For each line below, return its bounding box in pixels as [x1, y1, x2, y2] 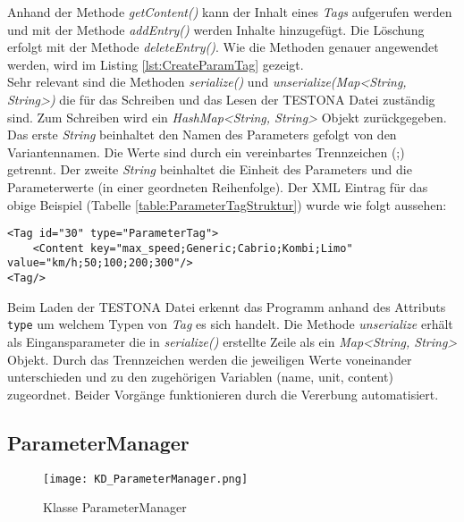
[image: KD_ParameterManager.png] [43, 472, 249, 485]
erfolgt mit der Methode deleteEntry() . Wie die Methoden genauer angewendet [7, 38, 439, 56]
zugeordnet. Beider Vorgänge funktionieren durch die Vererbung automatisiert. [7, 384, 439, 403]
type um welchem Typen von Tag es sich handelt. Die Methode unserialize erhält [7, 315, 453, 333]
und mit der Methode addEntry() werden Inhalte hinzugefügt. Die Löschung [7, 20, 425, 38]
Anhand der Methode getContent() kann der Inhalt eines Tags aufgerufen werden [7, 3, 452, 21]
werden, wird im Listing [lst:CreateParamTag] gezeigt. [7, 55, 304, 73]
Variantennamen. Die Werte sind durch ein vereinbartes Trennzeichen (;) [7, 142, 405, 161]
